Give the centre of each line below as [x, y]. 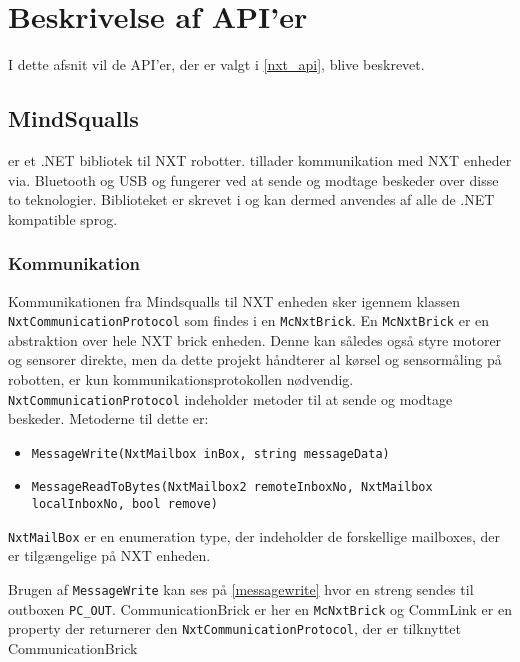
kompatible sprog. [63, 218]
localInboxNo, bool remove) [124, 504]
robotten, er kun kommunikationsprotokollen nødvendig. [181, 378]
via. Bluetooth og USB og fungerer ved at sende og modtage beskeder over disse [253, 179]
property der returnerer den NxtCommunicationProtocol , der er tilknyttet [234, 628]
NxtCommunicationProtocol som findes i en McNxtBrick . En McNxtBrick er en [249, 320]
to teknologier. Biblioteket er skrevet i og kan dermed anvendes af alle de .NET [251, 199]
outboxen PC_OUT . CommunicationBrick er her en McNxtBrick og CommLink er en [260, 608]
